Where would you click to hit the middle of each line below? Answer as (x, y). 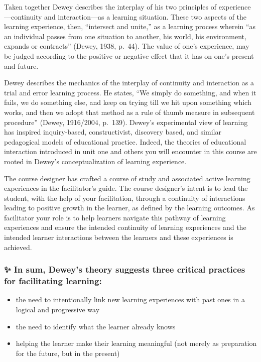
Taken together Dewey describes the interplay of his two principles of (110, 7)
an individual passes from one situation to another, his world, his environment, (125, 36)
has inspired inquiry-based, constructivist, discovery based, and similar (113, 132)
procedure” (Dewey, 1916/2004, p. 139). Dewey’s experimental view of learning (126, 122)
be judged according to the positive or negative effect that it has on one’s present (129, 55)
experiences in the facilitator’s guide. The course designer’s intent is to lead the (126, 188)
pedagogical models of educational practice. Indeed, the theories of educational (125, 141)
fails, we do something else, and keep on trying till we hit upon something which (128, 102)
